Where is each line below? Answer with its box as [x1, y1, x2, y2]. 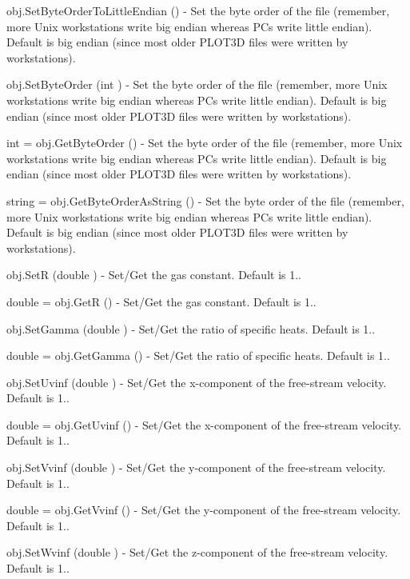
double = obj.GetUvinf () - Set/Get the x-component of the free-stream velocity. [6, 416, 402, 433]
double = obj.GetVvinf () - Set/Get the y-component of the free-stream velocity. [6, 501, 401, 518]
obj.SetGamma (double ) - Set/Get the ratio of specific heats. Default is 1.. [6, 320, 376, 337]
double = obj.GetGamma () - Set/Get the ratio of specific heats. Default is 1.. [6, 347, 390, 364]
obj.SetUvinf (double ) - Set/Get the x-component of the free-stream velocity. [6, 373, 387, 390]
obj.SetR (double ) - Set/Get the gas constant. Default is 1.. [6, 266, 302, 283]
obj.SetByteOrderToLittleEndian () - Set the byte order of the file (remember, [6, 2, 390, 18]
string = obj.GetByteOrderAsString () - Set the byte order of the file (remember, [6, 192, 404, 209]
